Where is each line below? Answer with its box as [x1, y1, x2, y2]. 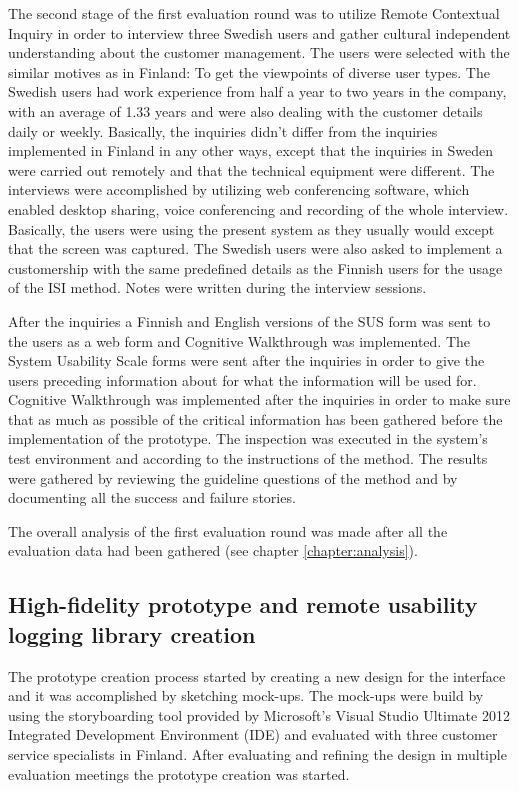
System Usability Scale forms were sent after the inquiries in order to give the [8, 350, 485, 371]
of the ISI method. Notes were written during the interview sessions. [8, 277, 427, 298]
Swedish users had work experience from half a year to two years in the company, [8, 81, 507, 102]
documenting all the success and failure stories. [8, 487, 296, 508]
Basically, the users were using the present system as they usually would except [8, 218, 495, 239]
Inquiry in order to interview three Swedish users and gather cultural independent [8, 22, 511, 43]
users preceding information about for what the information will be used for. [8, 369, 477, 390]
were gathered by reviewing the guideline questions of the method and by [8, 467, 458, 488]
